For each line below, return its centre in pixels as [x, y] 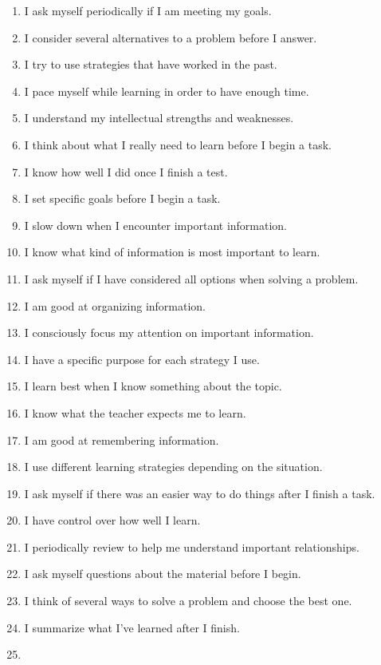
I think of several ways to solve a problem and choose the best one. [188, 601]
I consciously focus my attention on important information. [169, 332]
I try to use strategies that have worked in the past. [151, 64]
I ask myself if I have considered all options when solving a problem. [191, 278]
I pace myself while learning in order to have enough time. [167, 91]
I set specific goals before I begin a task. [122, 198]
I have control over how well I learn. [112, 520]
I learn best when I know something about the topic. [153, 386]
